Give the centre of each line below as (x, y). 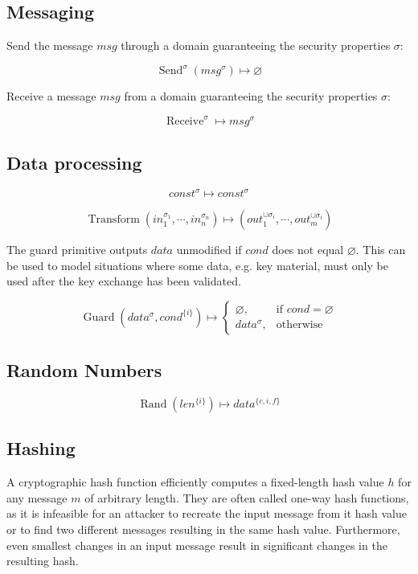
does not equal (308, 250)
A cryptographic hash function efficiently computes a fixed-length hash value (195, 482)
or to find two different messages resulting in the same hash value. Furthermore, (203, 529)
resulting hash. (43, 561)
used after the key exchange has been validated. (124, 281)
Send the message (50, 45)
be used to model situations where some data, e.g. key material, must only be (197, 265)
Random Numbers (84, 370)
